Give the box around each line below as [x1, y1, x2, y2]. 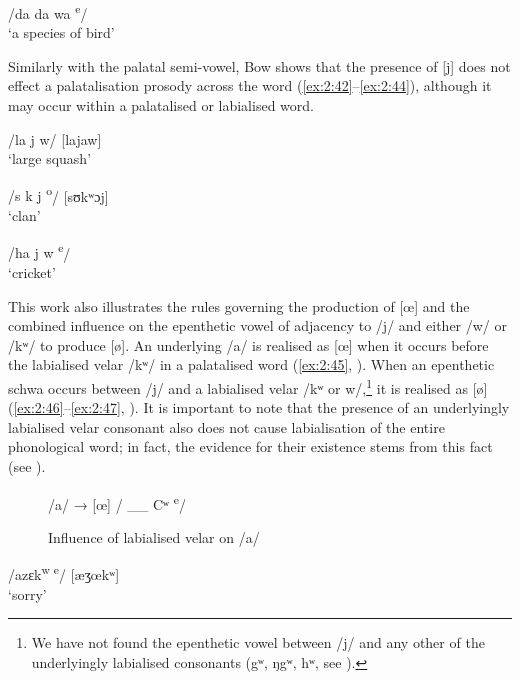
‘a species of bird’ [8, 22, 115, 43]
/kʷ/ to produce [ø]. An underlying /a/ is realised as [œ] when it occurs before [8, 334, 489, 355]
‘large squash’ [8, 148, 92, 169]
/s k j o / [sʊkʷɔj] [8, 182, 109, 206]
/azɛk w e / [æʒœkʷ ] [8, 561, 120, 584]
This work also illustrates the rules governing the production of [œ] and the [8, 295, 470, 316]
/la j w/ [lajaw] [8, 128, 102, 149]
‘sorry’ [8, 583, 47, 604]
